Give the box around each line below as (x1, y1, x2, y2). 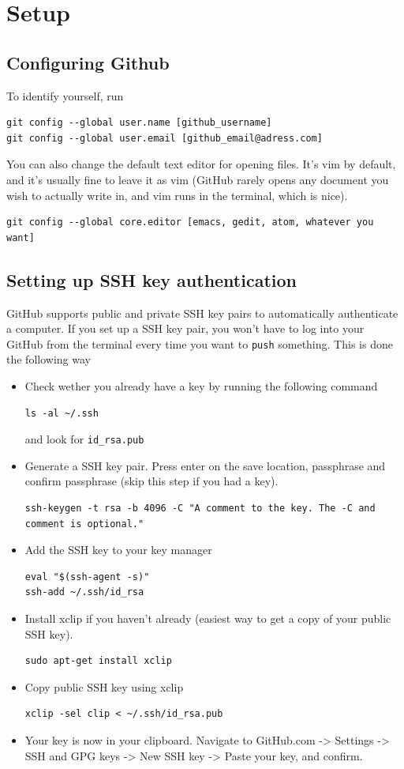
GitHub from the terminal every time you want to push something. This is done (6, 335, 393, 352)
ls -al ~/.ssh (24, 407, 99, 419)
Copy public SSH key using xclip (24, 678, 184, 695)
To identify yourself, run (6, 87, 124, 104)
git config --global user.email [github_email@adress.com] (6, 132, 323, 144)
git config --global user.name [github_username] (6, 117, 272, 129)
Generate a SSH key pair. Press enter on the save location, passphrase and (24, 457, 386, 473)
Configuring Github (6, 50, 170, 74)
